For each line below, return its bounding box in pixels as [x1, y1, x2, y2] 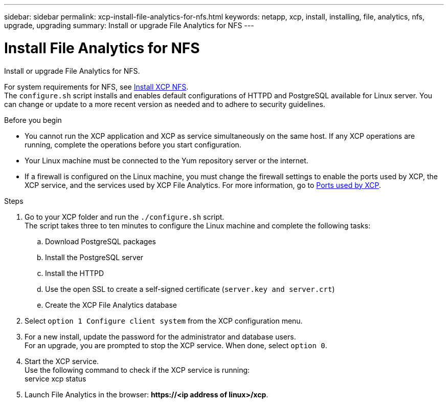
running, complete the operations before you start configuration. [25, 140, 241, 149]
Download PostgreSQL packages [45, 237, 156, 246]
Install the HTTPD [45, 268, 104, 278]
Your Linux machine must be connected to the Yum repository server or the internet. [25, 156, 308, 165]
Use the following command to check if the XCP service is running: [25, 365, 250, 374]
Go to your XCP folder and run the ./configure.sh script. [25, 212, 225, 221]
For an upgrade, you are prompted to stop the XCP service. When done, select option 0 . [25, 341, 327, 350]
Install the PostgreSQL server [45, 252, 144, 262]
